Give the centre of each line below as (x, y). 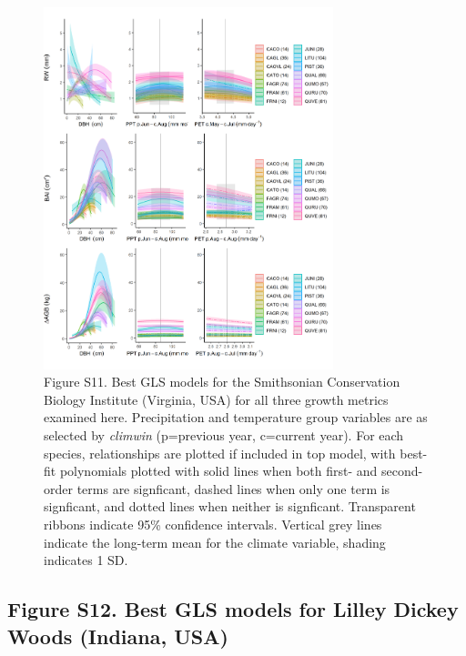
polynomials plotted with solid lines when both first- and (218, 471)
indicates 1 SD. (86, 560)
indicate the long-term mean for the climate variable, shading (215, 542)
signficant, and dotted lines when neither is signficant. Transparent (230, 506)
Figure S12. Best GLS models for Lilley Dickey (233, 609)
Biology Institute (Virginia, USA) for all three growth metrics (216, 399)
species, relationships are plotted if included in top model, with (220, 453)
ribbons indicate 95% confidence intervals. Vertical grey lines (213, 524)
